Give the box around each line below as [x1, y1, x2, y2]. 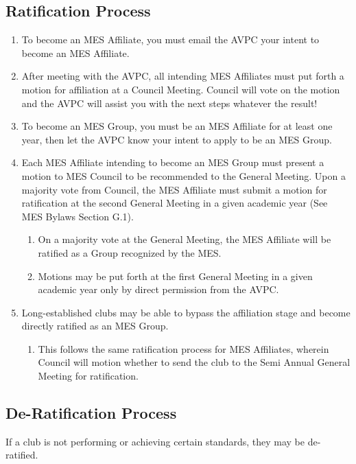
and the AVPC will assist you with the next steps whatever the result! [21, 95, 318, 110]
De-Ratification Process [5, 402, 177, 424]
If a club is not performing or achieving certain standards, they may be [5, 434, 305, 448]
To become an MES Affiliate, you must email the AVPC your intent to [21, 32, 320, 47]
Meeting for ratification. [38, 369, 139, 383]
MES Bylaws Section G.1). [21, 209, 134, 223]
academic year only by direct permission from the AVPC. [38, 282, 279, 297]
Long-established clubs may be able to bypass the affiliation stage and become [21, 305, 351, 319]
